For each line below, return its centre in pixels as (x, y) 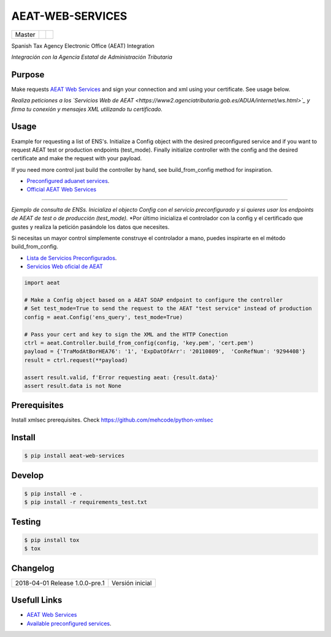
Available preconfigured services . (69, 623)
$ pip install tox (52, 540)
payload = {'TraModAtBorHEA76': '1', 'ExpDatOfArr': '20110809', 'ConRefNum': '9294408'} (165, 352)
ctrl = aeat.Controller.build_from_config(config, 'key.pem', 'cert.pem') (139, 343)
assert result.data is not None (73, 386)
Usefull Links (37, 600)
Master (25, 34)
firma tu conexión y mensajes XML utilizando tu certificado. (87, 109)
